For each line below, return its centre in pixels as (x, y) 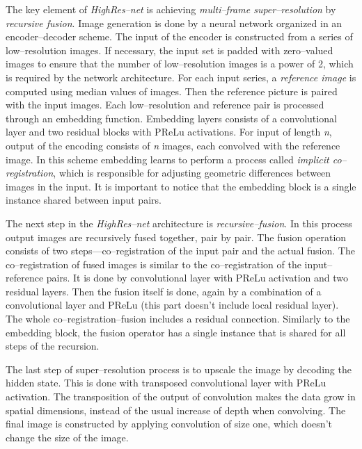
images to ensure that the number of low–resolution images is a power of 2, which (180, 64)
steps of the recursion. (53, 346)
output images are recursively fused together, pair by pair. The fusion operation (176, 237)
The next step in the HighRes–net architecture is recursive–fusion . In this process (179, 223)
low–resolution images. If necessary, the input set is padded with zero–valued (170, 50)
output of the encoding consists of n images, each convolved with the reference (173, 145)
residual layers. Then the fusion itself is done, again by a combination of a (164, 291)
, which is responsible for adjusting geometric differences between (192, 173)
